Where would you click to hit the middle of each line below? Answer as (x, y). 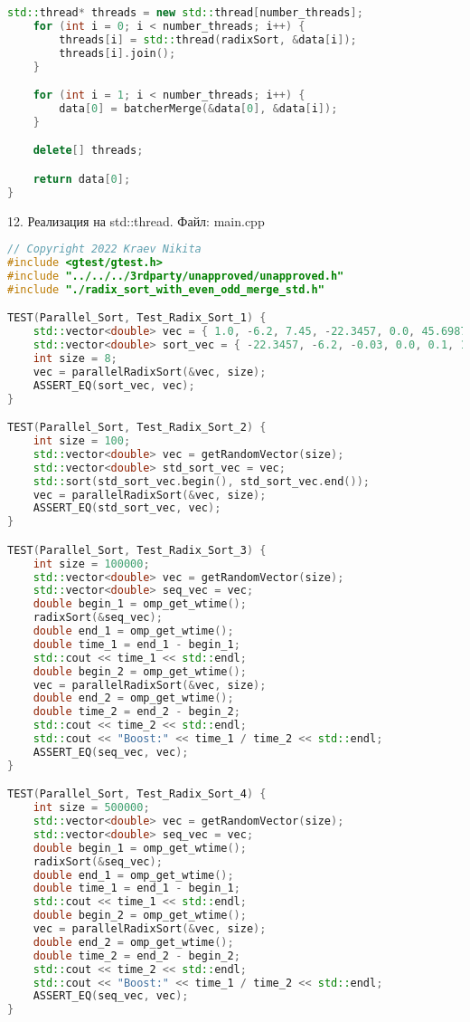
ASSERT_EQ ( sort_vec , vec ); (114, 385)
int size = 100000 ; (91, 564)
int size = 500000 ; (91, 808)
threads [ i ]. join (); (117, 53)
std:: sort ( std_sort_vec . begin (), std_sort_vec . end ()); (201, 481)
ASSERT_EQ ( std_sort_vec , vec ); (127, 508)
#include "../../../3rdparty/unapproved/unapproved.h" (176, 276)
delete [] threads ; (88, 151)
